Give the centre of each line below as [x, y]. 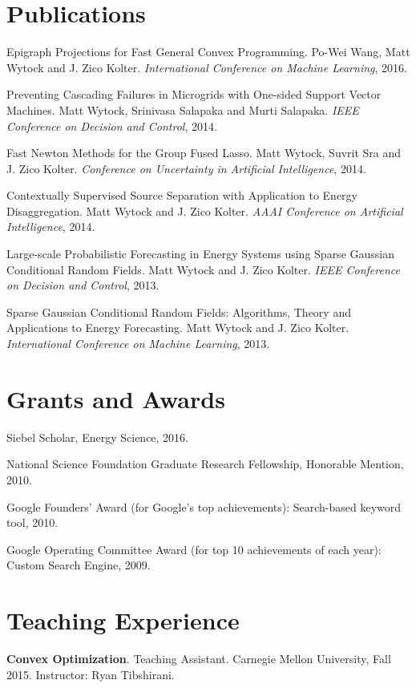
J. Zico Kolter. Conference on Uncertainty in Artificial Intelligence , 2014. [186, 168]
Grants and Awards [116, 398]
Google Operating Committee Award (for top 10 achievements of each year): [194, 549]
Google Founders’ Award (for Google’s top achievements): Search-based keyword [204, 506]
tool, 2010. [32, 522]
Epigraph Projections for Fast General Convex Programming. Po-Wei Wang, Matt [208, 52]
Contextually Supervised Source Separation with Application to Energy [182, 195]
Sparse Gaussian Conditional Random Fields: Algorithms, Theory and [179, 312]
